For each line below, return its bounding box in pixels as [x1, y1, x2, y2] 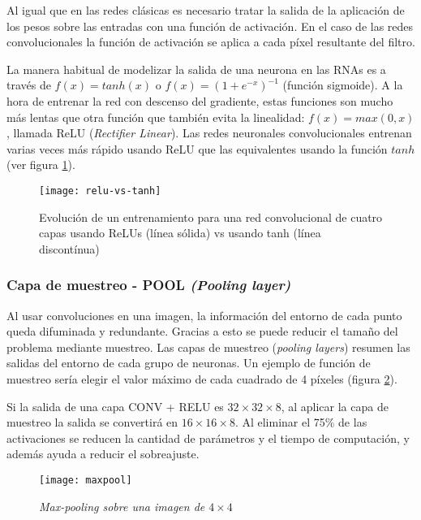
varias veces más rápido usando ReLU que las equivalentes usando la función [6, 140, 388, 157]
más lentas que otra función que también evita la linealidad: [6, 108, 305, 125]
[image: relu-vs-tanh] [39, 184, 161, 197]
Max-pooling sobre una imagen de [39, 497, 205, 514]
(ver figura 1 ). [6, 156, 75, 173]
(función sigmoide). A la [282, 76, 403, 93]
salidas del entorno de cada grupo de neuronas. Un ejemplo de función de [6, 354, 371, 371]
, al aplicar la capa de [281, 397, 389, 414]
